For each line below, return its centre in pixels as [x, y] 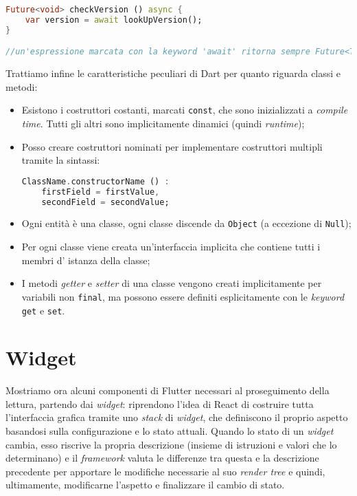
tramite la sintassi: [61, 160]
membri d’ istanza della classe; [86, 260]
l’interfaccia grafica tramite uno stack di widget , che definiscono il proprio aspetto [177, 417]
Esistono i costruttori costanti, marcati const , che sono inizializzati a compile [185, 110]
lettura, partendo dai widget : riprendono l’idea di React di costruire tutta [160, 403]
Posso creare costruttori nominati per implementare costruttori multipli [172, 146]
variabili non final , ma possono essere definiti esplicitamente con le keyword [183, 296]
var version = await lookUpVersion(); [114, 20]
